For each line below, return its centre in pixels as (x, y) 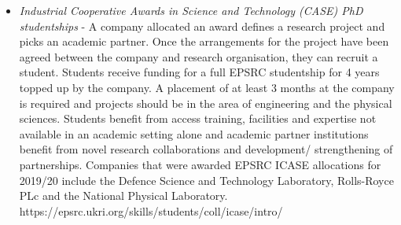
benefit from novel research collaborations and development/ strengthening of (206, 149)
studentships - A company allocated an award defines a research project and (202, 26)
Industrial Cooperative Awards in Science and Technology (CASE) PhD (191, 10)
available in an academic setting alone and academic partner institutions (194, 133)
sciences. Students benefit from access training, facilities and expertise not (198, 118)
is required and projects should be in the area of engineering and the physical (206, 103)
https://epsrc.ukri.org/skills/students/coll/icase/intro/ (151, 210)
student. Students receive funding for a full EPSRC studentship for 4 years (199, 72)
